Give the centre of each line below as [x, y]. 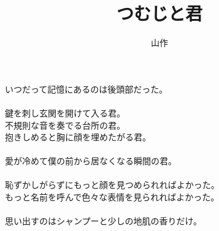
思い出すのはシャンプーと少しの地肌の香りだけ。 [103, 221]
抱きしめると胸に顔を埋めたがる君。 [78, 137]
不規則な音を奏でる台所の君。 [65, 125]
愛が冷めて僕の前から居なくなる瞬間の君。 [91, 161]
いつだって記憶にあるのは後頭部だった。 [86, 89]
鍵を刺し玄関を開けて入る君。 [65, 112]
